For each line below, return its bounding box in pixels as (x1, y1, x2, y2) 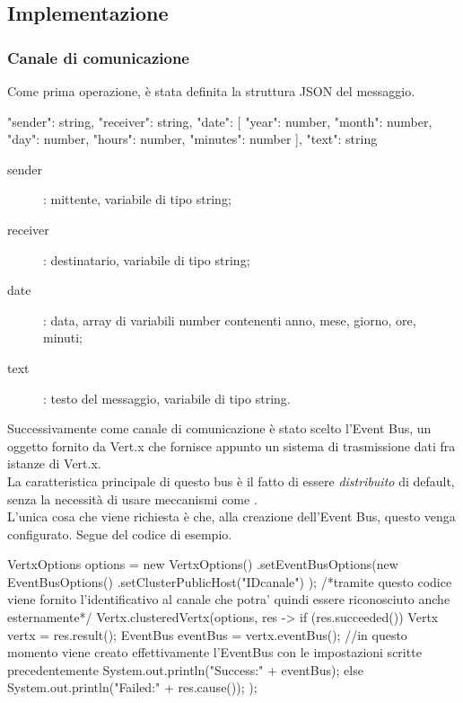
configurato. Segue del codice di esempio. (7, 524, 232, 543)
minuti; (43, 328, 83, 347)
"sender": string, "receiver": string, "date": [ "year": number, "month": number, (7, 111, 432, 130)
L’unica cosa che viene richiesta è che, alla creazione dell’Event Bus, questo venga (7, 507, 456, 526)
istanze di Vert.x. (7, 454, 101, 473)
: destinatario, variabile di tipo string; (43, 250, 250, 269)
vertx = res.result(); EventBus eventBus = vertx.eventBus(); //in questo (7, 625, 407, 644)
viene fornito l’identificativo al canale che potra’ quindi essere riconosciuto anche (7, 590, 450, 609)
